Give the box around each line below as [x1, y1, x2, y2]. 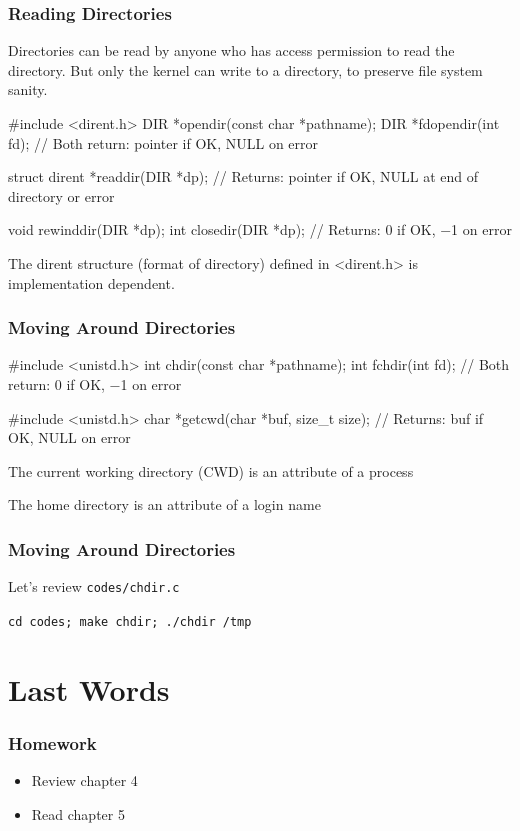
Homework [8, 730, 97, 755]
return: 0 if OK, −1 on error [8, 373, 182, 394]
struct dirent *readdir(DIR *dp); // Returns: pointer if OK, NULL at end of [8, 166, 479, 187]
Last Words [8, 668, 170, 709]
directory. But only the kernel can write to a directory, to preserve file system [8, 59, 483, 80]
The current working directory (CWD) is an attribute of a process [8, 460, 414, 481]
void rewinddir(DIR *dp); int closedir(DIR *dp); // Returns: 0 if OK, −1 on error [8, 219, 512, 240]
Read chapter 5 [31, 803, 125, 824]
